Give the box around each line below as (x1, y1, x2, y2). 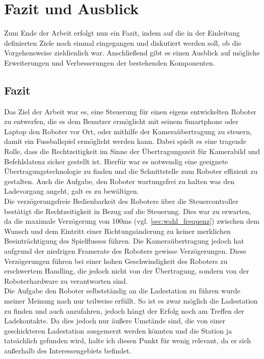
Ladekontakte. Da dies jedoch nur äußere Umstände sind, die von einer (4, 315, 225, 326)
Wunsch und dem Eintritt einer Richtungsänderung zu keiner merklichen (4, 225, 231, 236)
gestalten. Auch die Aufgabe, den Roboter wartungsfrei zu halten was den (4, 175, 235, 186)
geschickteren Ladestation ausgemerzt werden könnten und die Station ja (4, 325, 232, 336)
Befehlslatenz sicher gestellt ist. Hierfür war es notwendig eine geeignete (4, 156, 228, 166)
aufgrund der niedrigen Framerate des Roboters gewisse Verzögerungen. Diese (4, 246, 247, 256)
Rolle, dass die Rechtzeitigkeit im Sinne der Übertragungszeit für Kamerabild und (4, 146, 260, 157)
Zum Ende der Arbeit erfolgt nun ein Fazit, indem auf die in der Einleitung (4, 27, 240, 38)
